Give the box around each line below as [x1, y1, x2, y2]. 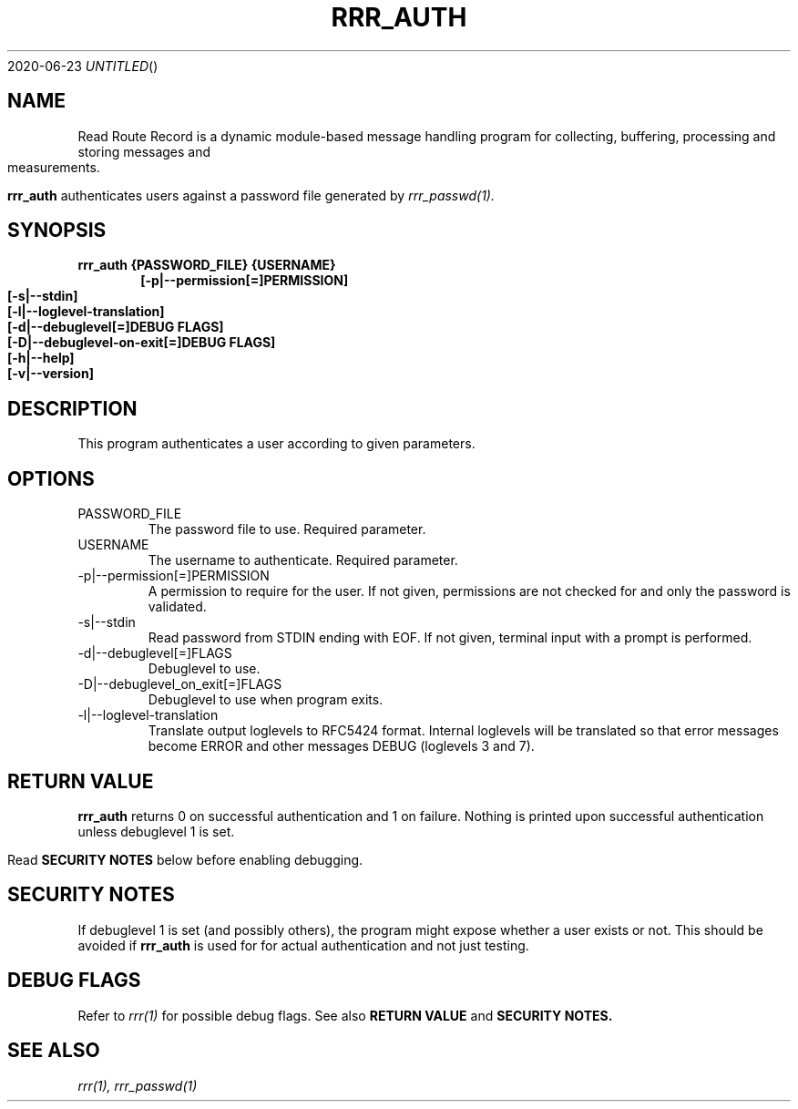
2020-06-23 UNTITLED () [7, 57, 159, 74]
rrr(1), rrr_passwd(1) [77, 1077, 198, 1094]
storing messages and [77, 143, 211, 159]
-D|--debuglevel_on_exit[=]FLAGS [77, 676, 282, 693]
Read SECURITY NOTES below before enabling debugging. [7, 851, 363, 868]
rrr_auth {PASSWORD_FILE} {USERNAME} [77, 257, 336, 273]
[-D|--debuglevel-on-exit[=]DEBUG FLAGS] [7, 334, 276, 351]
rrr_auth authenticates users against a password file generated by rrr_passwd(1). [7, 187, 495, 203]
